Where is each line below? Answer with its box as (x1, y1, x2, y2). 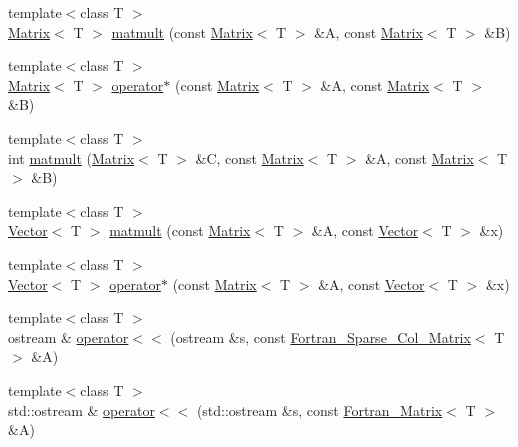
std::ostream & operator (8, 399, 155, 420)
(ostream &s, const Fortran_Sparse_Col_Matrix (170, 326, 471, 347)
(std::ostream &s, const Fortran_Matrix (196, 399, 443, 420)
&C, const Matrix (195, 147, 304, 168)
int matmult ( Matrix (8, 147, 135, 168)
